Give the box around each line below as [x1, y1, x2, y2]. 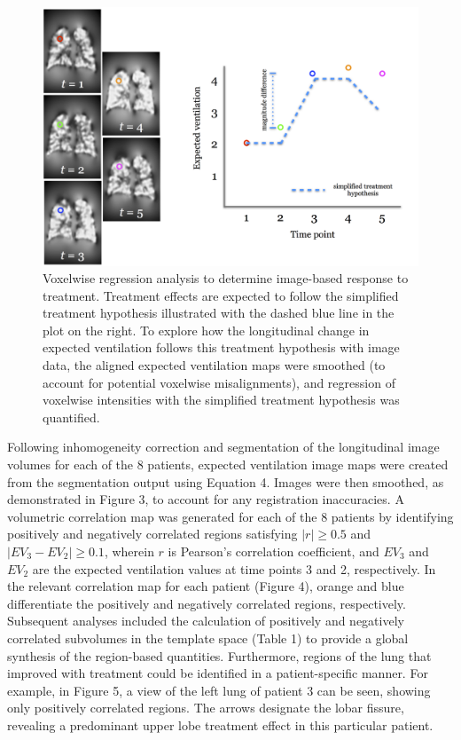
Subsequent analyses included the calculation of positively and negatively [7, 611, 404, 630]
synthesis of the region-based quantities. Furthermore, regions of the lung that [7, 646, 432, 665]
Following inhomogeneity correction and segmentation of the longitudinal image [7, 437, 440, 456]
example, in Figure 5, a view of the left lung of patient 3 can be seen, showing [7, 681, 431, 699]
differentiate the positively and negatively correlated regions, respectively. [7, 594, 406, 612]
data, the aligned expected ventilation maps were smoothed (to [43, 356, 386, 374]
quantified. [43, 407, 100, 426]
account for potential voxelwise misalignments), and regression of [43, 373, 395, 391]
